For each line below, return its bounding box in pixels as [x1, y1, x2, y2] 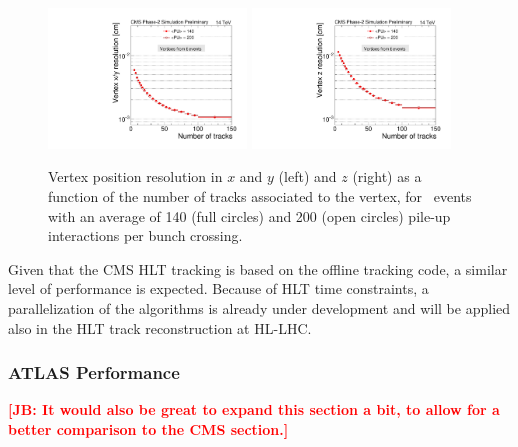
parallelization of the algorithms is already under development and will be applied [8, 297, 511, 318]
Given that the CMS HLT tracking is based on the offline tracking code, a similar [8, 258, 508, 279]
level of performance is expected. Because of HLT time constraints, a [8, 278, 429, 299]
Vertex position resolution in [48, 166, 223, 187]
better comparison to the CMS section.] [8, 418, 289, 439]
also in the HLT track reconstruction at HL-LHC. [8, 317, 312, 338]
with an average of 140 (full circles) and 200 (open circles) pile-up [48, 205, 451, 226]
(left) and [278, 166, 337, 187]
